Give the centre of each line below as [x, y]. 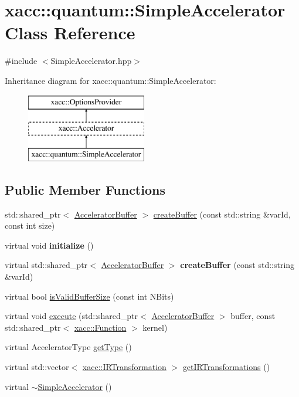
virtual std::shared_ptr [46, 265]
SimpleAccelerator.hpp [91, 61]
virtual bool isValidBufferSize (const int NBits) [89, 296]
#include [21, 61]
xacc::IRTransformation [124, 367]
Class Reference [70, 33]
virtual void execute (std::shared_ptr [72, 316]
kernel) [155, 327]
